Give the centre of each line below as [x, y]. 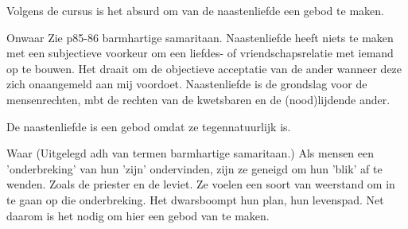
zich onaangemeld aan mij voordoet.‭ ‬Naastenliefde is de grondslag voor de [187, 84]
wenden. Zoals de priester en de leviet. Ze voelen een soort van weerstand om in [201, 184]
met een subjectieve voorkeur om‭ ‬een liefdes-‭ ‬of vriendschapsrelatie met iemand [200, 53]
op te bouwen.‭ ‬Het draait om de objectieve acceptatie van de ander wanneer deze [204, 68]
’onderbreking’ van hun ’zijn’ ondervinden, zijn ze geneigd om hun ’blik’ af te [194, 168]
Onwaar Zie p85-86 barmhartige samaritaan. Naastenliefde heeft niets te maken [200, 37]
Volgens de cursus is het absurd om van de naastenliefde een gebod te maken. [195, 10]
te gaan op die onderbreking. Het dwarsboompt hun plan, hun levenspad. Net [195, 199]
